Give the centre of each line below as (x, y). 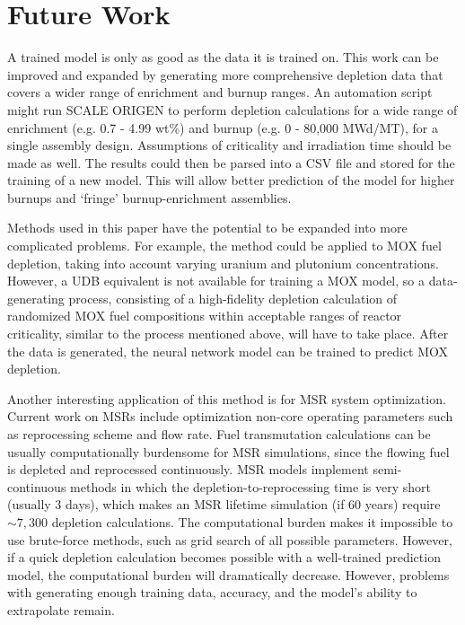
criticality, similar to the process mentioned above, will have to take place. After (228, 334)
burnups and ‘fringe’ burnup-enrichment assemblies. (149, 197)
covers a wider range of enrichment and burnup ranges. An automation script (220, 92)
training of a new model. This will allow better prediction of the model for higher (231, 180)
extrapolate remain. (61, 609)
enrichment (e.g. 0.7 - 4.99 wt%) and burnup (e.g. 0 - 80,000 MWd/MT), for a (223, 127)
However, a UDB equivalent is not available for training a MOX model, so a (216, 281)
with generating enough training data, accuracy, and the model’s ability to (212, 592)
